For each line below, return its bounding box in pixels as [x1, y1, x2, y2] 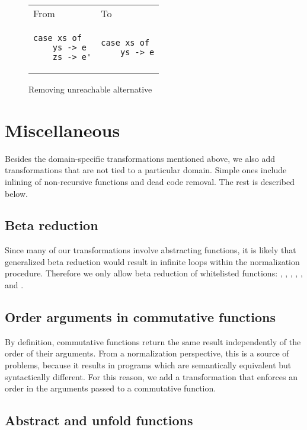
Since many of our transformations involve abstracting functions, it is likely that [5, 244, 296, 256]
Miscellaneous [5, 117, 120, 142]
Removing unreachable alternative [28, 83, 152, 95]
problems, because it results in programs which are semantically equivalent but [5, 359, 292, 371]
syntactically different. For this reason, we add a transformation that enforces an [5, 370, 298, 383]
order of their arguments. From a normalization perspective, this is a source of [5, 347, 289, 359]
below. [5, 187, 28, 199]
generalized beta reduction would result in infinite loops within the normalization [5, 255, 300, 267]
